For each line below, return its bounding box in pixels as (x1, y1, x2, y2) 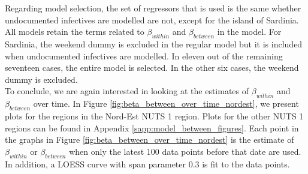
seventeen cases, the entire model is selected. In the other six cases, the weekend (5, 61, 299, 74)
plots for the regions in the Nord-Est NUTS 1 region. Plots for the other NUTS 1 (5, 109, 304, 122)
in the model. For (217, 25, 282, 38)
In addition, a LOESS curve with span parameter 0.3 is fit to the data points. (5, 157, 290, 170)
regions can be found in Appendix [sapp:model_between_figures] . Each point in (5, 121, 299, 134)
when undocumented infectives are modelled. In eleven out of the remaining (5, 49, 283, 62)
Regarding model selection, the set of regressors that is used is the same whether (5, 2, 301, 14)
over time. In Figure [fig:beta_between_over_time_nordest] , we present (33, 97, 299, 110)
